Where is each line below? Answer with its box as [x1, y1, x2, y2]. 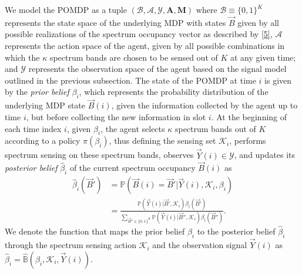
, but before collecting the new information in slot [26, 110, 206, 123]
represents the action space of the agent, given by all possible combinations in [5, 39, 285, 51]
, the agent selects [100, 122, 165, 134]
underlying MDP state [5, 99, 86, 111]
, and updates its [234, 148, 296, 161]
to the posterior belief [197, 225, 276, 237]
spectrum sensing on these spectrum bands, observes [5, 148, 194, 161]
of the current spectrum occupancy [69, 161, 196, 174]
